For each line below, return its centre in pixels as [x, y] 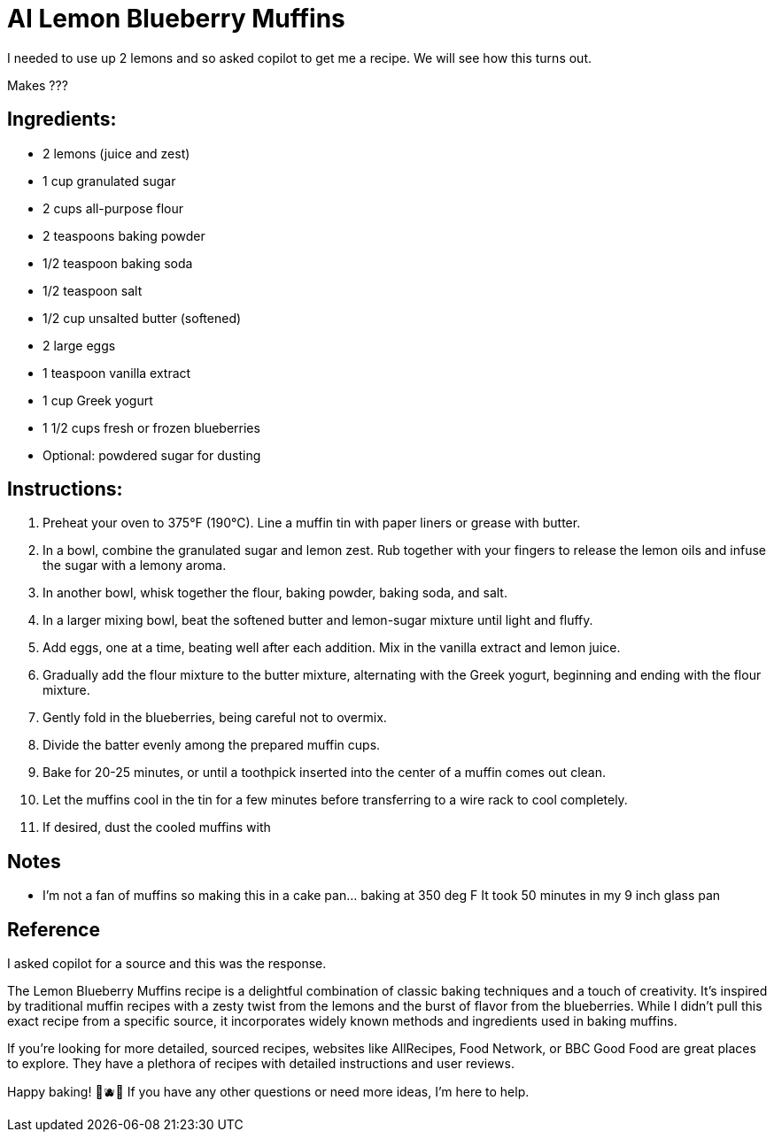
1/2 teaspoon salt [93, 290]
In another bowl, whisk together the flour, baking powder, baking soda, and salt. [275, 593]
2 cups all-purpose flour [113, 208]
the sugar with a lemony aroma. [135, 566]
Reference [54, 929]
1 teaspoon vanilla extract [117, 373]
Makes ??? [38, 85]
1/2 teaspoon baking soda [118, 263]
